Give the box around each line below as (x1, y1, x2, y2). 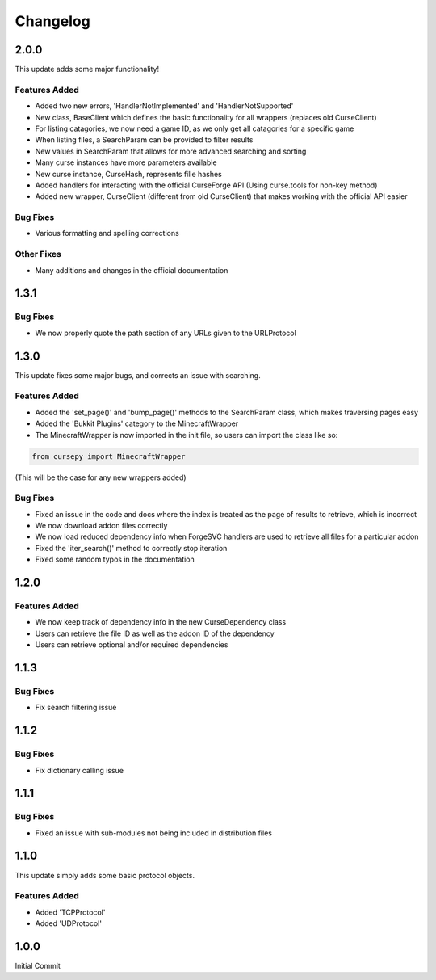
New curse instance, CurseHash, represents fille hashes (35, 169, 222, 179)
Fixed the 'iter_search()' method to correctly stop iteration (35, 543, 228, 553)
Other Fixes (15, 249, 62, 260)
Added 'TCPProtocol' (35, 907, 106, 917)
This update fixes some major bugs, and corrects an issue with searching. (15, 370, 262, 380)
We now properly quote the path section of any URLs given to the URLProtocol (35, 328, 296, 338)
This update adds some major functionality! (15, 65, 160, 74)
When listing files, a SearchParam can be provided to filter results (35, 135, 254, 145)
